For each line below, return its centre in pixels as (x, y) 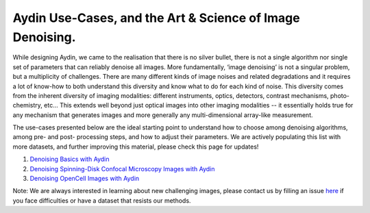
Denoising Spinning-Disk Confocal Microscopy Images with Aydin (122, 168)
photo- (340, 95)
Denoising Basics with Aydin (70, 159)
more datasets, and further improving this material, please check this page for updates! (136, 147)
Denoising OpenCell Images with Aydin (85, 179)
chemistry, (27, 105)
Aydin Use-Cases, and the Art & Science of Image (157, 18)
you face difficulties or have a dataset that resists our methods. (102, 200)
